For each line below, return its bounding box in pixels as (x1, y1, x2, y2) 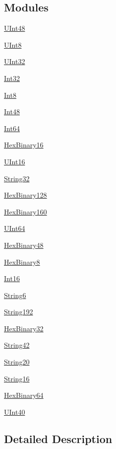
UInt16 (4, 156, 25, 166)
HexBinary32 (4, 323, 44, 333)
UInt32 (4, 56, 25, 67)
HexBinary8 (4, 256, 40, 267)
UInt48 (4, 23, 25, 33)
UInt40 (4, 406, 25, 417)
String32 (4, 173, 30, 183)
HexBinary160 (4, 206, 47, 217)
